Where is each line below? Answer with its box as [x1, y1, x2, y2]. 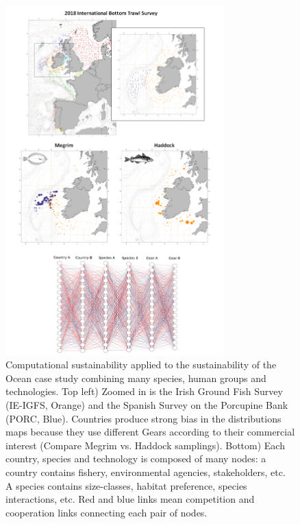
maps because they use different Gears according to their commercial [5, 425, 295, 439]
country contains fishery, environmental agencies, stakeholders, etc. [5, 464, 286, 479]
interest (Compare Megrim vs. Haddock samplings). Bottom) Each [5, 438, 285, 452]
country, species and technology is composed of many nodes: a [5, 451, 266, 466]
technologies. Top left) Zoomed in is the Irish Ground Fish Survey [5, 384, 283, 398]
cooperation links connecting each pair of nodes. [5, 505, 208, 519]
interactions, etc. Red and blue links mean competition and [5, 492, 255, 506]
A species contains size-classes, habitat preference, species [5, 478, 247, 492]
